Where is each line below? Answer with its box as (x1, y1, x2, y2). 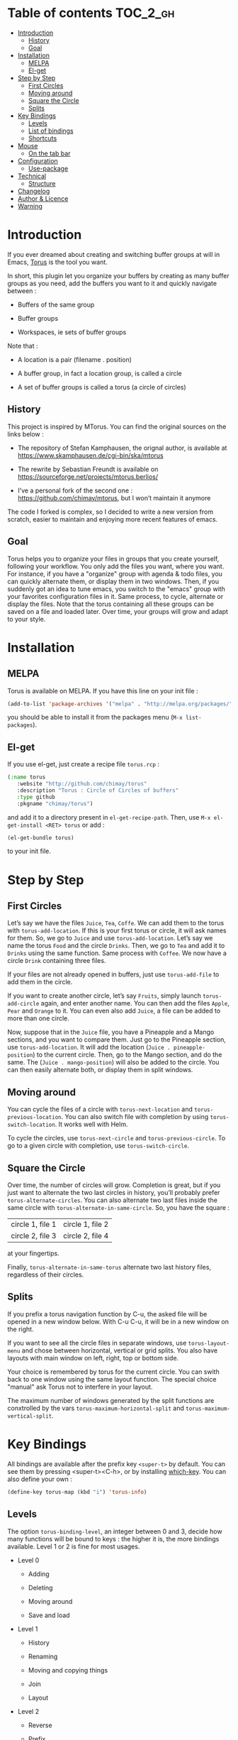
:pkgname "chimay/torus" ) (16, 800, 93, 807)
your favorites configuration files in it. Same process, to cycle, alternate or (7, 592, 224, 600)
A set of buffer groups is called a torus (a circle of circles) (17, 382, 186, 391)
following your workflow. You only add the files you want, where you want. (7, 562, 225, 571)
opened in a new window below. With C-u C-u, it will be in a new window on (7, 1317, 229, 1326)
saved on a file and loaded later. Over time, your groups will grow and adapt (7, 607, 229, 615)
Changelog (17, 187, 50, 195)
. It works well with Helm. (55, 1120, 128, 1129)
